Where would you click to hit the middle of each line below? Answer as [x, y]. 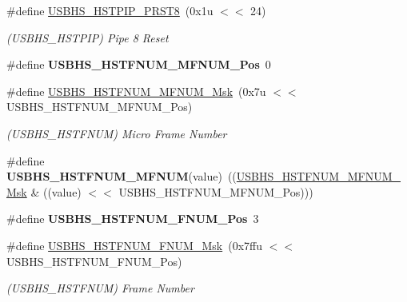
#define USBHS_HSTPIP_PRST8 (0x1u [110, 10]
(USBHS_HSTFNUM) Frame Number [100, 288]
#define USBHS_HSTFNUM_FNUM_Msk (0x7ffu [134, 245]
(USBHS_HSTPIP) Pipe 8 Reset [88, 37]
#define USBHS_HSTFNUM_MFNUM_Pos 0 [139, 64]
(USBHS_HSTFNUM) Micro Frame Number [117, 133]
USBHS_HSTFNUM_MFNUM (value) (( [122, 176]
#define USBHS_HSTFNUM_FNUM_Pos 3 [133, 219]
